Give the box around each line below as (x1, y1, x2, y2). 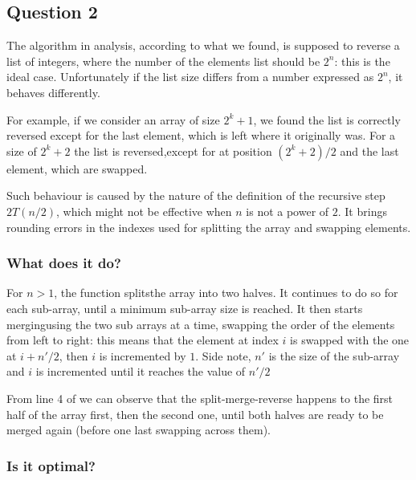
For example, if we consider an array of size (6, 111, 220, 128)
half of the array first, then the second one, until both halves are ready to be (6, 405, 384, 422)
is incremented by (99, 347, 186, 364)
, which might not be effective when (56, 202, 232, 219)
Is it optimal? (6, 455, 96, 475)
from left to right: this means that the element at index (6, 332, 279, 348)
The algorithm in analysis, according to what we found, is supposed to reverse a (6, 37, 400, 54)
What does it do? (6, 253, 121, 273)
